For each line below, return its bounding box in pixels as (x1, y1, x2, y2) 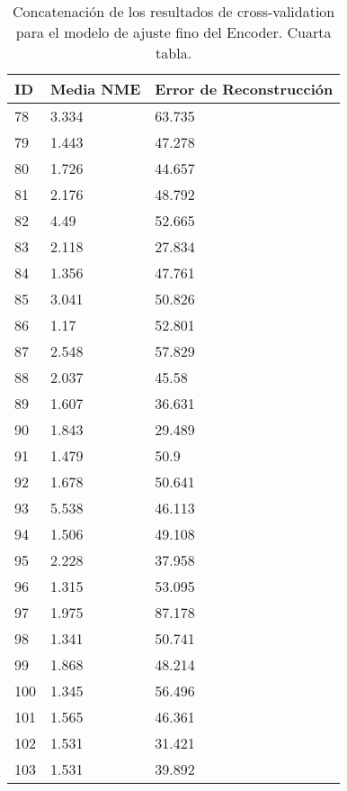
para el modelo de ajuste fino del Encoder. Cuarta (15, 22, 332, 42)
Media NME (50, 78, 141, 99)
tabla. (156, 42, 192, 63)
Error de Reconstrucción (155, 78, 334, 99)
